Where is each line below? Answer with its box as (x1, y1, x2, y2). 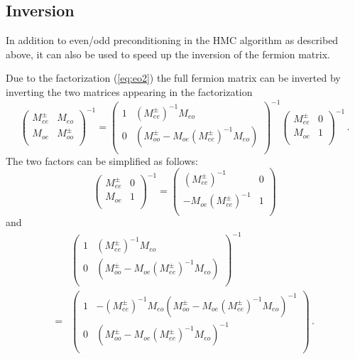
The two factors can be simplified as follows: (6, 153, 198, 168)
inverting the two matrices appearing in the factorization (6, 84, 253, 99)
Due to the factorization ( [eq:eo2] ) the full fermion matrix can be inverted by (6, 70, 341, 85)
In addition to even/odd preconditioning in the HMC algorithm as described (6, 33, 339, 48)
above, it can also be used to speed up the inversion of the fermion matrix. (6, 46, 330, 61)
